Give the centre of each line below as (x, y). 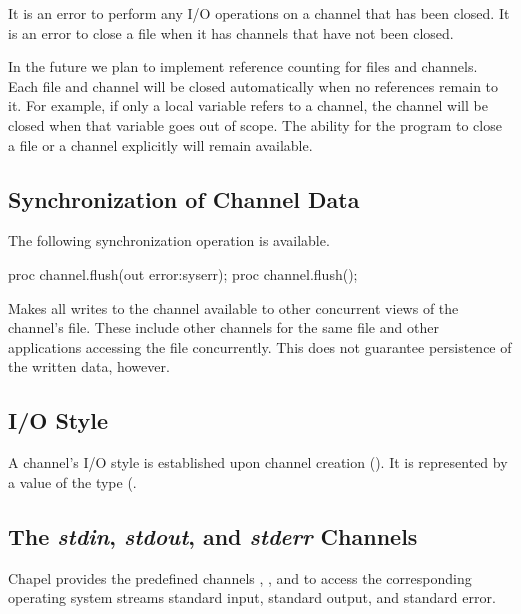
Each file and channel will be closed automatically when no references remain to (253, 85)
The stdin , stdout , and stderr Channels (213, 535)
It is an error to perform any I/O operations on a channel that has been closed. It (259, 13)
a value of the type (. (72, 481)
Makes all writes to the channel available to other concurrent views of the (233, 307)
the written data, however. (89, 366)
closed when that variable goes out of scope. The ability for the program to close (255, 124)
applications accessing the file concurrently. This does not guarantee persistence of (260, 346)
